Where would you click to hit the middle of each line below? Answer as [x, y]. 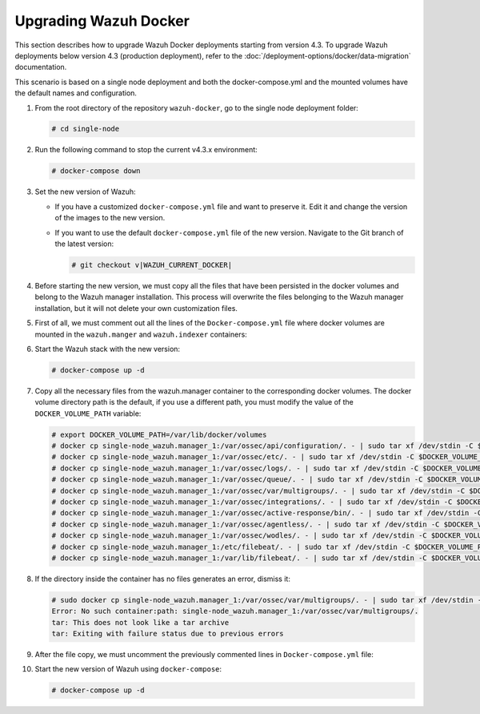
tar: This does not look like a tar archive [140, 622]
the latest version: [84, 244]
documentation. [41, 67]
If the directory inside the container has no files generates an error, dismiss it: [163, 579]
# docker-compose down [96, 171]
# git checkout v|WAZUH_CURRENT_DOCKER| [152, 265]
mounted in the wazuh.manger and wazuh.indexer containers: [141, 334]
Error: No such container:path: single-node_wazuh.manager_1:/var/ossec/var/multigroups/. [235, 611]
